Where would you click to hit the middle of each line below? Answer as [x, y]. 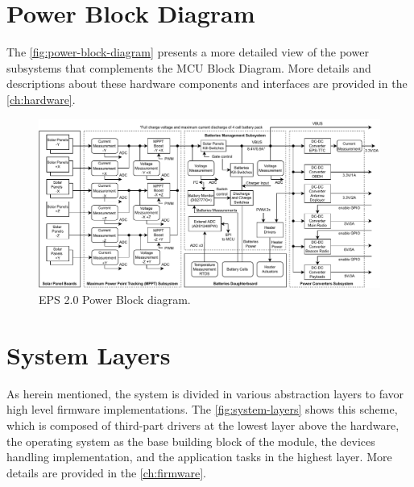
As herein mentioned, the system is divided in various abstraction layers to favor [205, 393]
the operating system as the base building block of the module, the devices [191, 441]
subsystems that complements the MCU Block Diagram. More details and [189, 67]
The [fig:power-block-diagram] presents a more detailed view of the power [188, 52]
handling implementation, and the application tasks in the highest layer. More [199, 457]
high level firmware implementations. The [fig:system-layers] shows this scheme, [202, 409]
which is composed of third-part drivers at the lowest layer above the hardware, [203, 425]
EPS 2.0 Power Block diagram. [115, 300]
